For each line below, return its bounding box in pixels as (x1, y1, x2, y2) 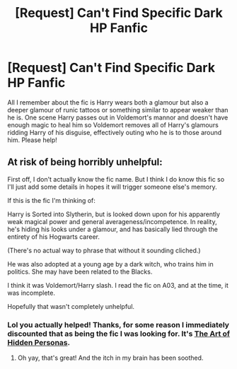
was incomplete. (7, 288, 55, 297)
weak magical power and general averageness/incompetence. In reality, (7, 217, 217, 225)
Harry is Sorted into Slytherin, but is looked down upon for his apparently (7, 210, 221, 218)
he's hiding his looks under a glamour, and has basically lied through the (7, 225, 218, 233)
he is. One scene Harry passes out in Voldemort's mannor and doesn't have (7, 113, 229, 122)
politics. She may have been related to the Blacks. (7, 267, 153, 276)
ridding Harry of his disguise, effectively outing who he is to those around (7, 128, 222, 136)
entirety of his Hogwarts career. (7, 232, 100, 241)
